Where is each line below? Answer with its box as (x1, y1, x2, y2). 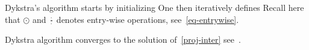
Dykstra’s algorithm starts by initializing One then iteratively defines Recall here (5, 1, 304, 13)
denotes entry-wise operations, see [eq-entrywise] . (56, 13, 239, 25)
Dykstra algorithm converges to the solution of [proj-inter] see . (5, 33, 241, 46)
